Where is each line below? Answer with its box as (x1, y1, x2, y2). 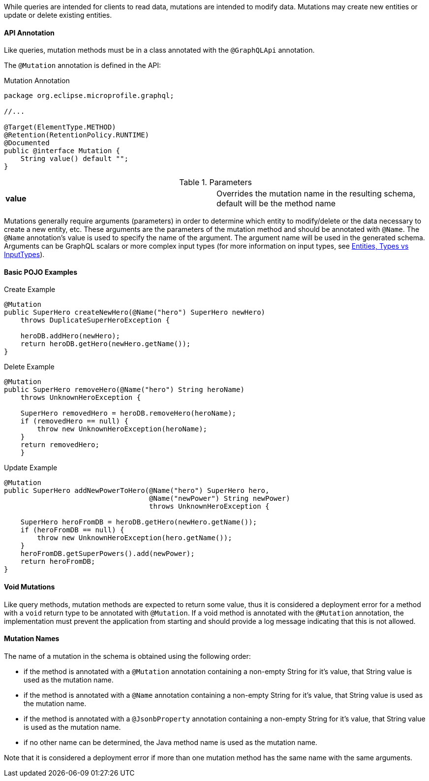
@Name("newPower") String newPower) (149, 494, 290, 503)
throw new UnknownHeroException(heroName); (37, 425, 208, 433)
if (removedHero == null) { (20, 417, 128, 425)
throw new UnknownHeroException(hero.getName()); (37, 534, 232, 542)
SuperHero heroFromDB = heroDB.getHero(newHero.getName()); (20, 518, 257, 526)
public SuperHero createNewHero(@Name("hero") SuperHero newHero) (4, 308, 266, 317)
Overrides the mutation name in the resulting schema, (216, 189, 416, 199)
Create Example (4, 285, 56, 294)
